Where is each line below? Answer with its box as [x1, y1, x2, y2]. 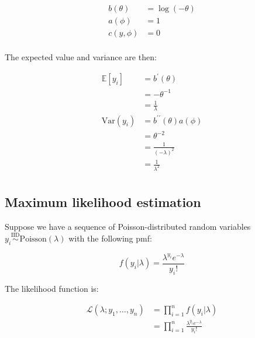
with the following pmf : [68, 232, 152, 244]
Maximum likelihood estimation [5, 193, 201, 211]
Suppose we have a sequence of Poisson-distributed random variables [5, 220, 251, 233]
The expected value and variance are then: [5, 51, 157, 63]
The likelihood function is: [5, 282, 99, 294]
